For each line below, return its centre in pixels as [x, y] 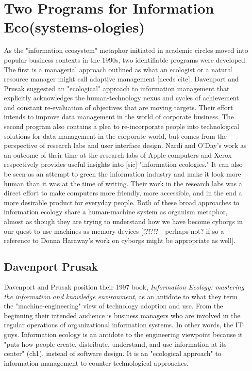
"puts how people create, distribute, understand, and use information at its [115, 344]
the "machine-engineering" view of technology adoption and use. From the [114, 306]
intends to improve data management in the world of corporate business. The [119, 117]
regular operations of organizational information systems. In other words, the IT [123, 325]
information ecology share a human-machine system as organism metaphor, [116, 212]
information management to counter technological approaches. [96, 363]
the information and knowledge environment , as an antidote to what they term [121, 296]
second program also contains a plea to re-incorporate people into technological [122, 126]
